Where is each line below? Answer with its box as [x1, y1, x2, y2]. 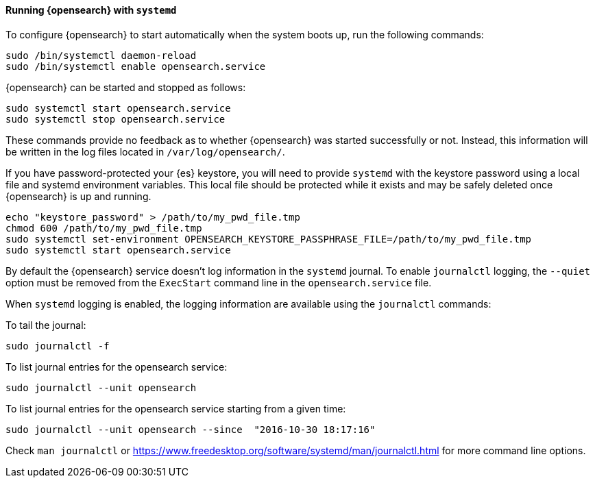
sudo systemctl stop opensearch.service [5, 113, 226, 125]
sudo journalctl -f [5, 340, 110, 351]
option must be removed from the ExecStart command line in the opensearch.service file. [5, 276, 432, 288]
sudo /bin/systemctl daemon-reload [5, 49, 197, 61]
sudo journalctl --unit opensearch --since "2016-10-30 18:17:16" [5, 423, 376, 435]
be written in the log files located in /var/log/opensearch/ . [5, 145, 285, 158]
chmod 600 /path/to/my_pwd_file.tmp [5, 222, 202, 234]
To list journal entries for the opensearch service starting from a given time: [5, 402, 346, 414]
